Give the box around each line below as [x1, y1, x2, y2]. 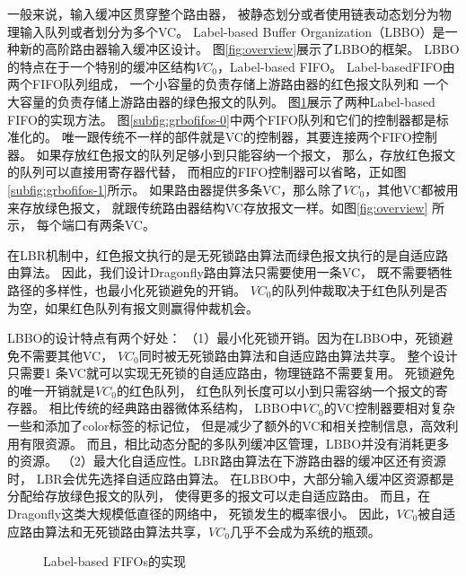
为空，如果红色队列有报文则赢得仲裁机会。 [7, 298, 259, 317]
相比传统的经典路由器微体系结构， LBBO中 [48, 398, 303, 417]
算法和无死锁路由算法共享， [44, 521, 208, 540]
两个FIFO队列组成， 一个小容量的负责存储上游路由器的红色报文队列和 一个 [7, 74, 449, 93]
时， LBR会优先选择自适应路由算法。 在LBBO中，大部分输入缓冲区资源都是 [7, 468, 454, 487]
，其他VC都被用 [365, 179, 459, 198]
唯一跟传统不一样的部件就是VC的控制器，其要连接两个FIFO [61, 127, 412, 146]
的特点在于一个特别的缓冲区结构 [7, 57, 196, 75]
